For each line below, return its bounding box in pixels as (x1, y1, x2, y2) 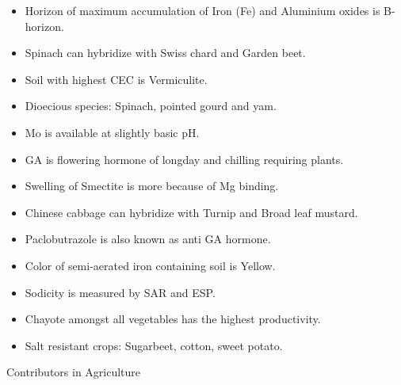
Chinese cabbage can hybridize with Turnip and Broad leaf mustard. (25, 204, 358, 220)
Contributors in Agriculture (6, 364, 141, 380)
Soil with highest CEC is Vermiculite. (25, 71, 208, 87)
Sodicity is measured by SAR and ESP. (25, 284, 216, 300)
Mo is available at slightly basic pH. (25, 124, 200, 140)
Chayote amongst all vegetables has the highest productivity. (25, 311, 321, 327)
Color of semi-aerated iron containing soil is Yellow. (25, 257, 276, 273)
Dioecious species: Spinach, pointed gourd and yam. (25, 97, 277, 114)
